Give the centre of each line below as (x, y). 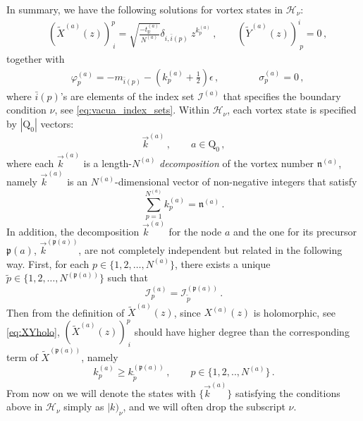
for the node (195, 231)
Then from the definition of (66, 312)
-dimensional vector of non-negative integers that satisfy (236, 182)
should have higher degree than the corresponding (242, 331)
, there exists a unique (222, 263)
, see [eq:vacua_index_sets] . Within (132, 110)
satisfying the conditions (288, 392)
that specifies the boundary (282, 96)
